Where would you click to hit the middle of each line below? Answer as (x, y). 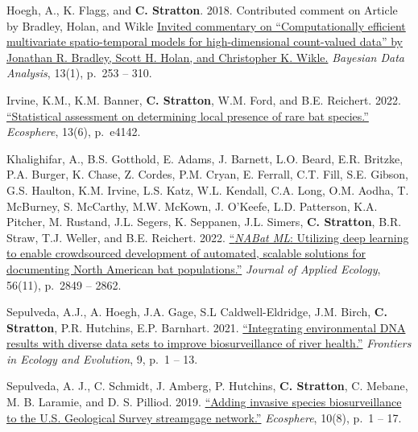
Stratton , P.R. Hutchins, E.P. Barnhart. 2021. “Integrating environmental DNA (206, 327)
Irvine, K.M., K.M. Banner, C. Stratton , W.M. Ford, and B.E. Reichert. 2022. (204, 99)
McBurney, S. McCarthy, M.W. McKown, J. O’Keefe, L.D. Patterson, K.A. (192, 206)
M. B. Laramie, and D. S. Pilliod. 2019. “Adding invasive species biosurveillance (204, 402)
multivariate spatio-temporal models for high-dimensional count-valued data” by (205, 41)
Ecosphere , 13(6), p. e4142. (74, 132)
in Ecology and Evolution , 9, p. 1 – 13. (102, 358)
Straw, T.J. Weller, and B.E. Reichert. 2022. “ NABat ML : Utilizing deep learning (208, 237)
